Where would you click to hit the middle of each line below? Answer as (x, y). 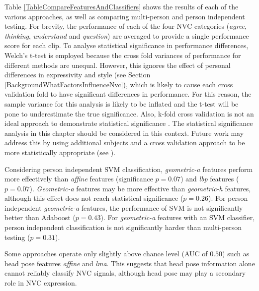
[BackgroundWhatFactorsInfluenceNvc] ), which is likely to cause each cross (119, 84)
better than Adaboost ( (40, 217)
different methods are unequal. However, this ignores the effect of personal (118, 65)
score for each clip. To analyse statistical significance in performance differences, (127, 45)
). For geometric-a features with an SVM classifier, (178, 217)
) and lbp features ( (210, 179)
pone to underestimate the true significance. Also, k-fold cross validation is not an (129, 113)
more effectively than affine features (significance (79, 179)
